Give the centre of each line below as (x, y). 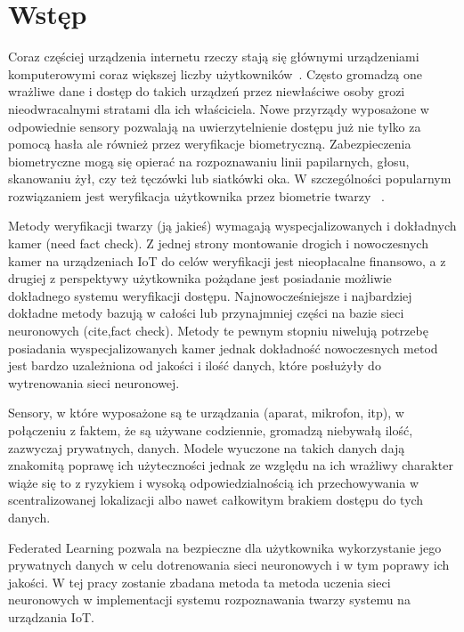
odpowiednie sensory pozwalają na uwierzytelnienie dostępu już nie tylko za (215, 126)
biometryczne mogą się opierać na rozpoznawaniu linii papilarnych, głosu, (209, 161)
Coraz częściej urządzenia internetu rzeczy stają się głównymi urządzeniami (214, 57)
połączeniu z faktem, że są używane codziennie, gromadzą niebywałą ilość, (211, 430)
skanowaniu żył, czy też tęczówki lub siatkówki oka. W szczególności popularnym (230, 178)
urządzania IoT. (51, 616)
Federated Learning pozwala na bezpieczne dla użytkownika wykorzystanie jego (225, 547)
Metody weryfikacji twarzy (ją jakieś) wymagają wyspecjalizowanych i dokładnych (232, 226)
